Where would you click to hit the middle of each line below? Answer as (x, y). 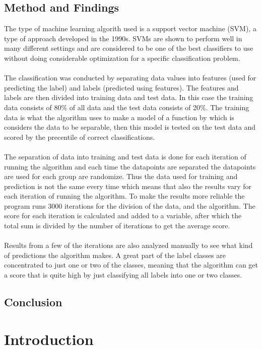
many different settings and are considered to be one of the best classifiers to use (129, 48)
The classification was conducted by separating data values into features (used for (130, 78)
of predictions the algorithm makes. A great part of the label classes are (115, 255)
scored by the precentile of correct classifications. (80, 137)
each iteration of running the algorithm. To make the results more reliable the (124, 196)
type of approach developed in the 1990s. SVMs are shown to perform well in (123, 38)
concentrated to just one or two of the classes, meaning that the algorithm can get (131, 265)
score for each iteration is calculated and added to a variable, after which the (123, 215)
